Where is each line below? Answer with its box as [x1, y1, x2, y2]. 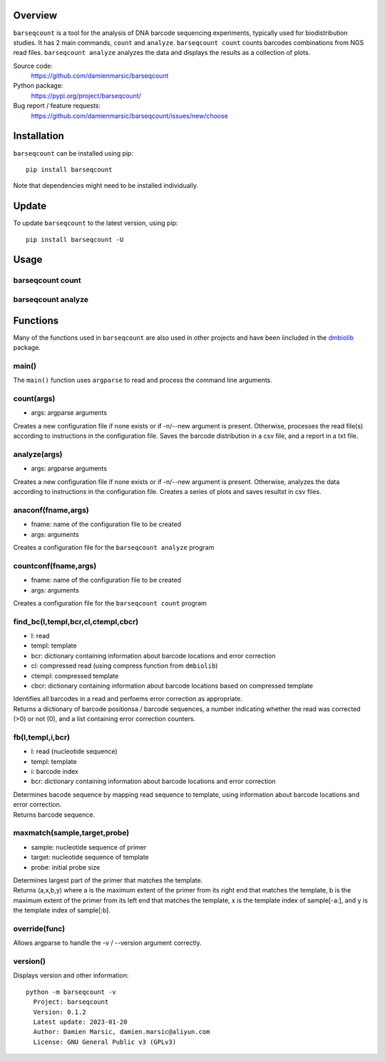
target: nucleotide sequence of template [31, 853, 149, 862]
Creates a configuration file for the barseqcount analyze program [13, 543, 215, 551]
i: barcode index [31, 768, 78, 776]
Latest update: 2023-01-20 [33, 1017, 128, 1026]
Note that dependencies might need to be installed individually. [13, 181, 199, 190]
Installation [13, 130, 64, 142]
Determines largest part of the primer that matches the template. [13, 875, 203, 885]
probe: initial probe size [31, 863, 101, 871]
